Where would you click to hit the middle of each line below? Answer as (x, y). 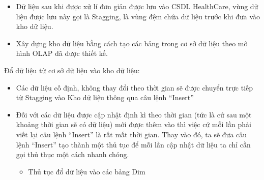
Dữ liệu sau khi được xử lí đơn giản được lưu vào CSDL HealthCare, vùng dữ (137, 6)
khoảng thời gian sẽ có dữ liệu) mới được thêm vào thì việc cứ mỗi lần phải (134, 124)
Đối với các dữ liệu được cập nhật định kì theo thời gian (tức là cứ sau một (134, 114)
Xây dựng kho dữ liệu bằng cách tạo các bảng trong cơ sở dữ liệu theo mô (132, 43)
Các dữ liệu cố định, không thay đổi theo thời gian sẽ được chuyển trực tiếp (135, 87)
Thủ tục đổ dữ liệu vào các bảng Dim (87, 171)
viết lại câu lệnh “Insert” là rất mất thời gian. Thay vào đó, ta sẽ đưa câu (131, 134)
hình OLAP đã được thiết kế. (62, 53)
